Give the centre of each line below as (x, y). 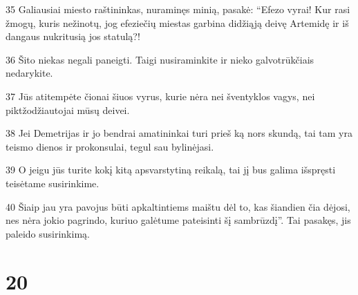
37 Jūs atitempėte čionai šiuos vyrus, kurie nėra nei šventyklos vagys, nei (160, 96)
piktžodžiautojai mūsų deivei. (68, 110)
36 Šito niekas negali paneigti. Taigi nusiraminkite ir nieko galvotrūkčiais (160, 59)
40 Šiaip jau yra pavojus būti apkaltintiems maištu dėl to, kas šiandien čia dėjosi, (178, 206)
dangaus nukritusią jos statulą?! (73, 36)
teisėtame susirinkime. (53, 183)
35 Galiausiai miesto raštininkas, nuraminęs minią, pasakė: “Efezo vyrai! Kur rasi (178, 9)
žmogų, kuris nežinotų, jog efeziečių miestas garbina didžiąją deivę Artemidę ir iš (177, 22)
